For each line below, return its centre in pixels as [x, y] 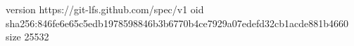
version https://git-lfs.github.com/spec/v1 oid [105, 9]
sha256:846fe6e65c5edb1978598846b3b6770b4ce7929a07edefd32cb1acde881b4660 [177, 23]
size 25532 [27, 37]
